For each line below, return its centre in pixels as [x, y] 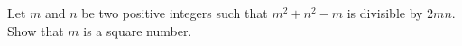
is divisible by [385, 13]
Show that [36, 30]
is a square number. [138, 30]
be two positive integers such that [175, 13]
